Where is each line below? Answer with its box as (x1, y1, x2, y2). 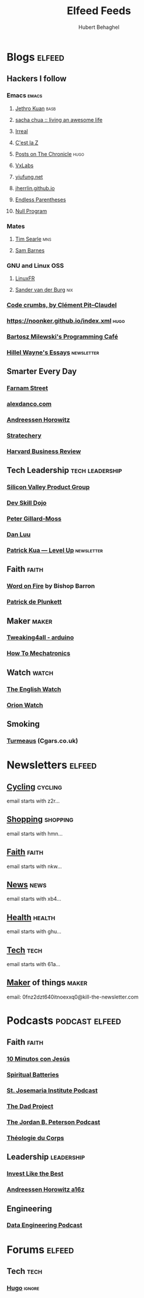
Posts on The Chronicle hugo (15, 150, 84, 157)
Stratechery (6, 431, 42, 440)
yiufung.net (15, 173, 43, 180)
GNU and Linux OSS (6, 261, 64, 269)
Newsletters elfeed (6, 758, 97, 772)
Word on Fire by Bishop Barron (6, 582, 95, 590)
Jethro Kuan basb (15, 105, 56, 112)
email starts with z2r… (6, 797, 60, 804)
